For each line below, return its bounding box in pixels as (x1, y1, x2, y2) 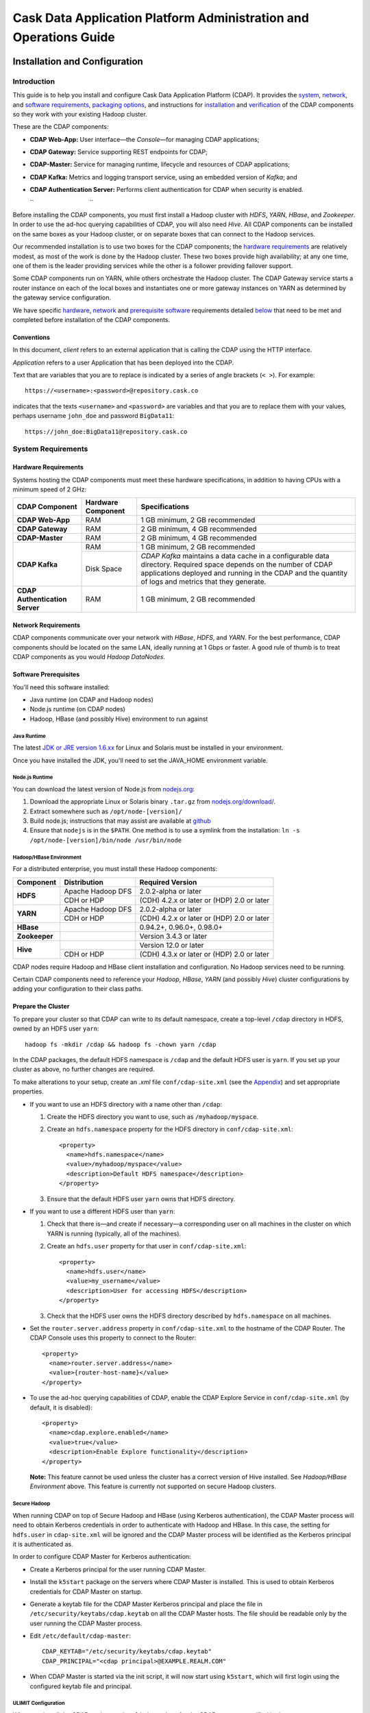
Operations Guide (12, 29, 116, 45)
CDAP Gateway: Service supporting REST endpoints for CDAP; (29, 148, 208, 156)
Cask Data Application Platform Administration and (12, 10, 310, 25)
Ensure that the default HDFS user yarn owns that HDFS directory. (47, 1194, 236, 1203)
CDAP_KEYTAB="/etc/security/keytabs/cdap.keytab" (42, 1648, 212, 1655)
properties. (12, 1087, 44, 1096)
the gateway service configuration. (12, 293, 111, 301)
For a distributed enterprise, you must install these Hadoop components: (12, 865, 218, 873)
